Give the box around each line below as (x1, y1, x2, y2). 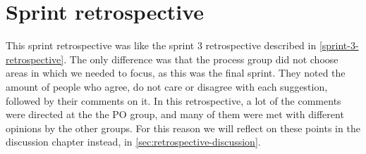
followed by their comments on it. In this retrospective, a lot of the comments (6, 93, 341, 108)
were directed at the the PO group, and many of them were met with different (6, 107, 344, 122)
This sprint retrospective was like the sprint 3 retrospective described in (6, 38, 317, 53)
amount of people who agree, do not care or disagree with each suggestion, (6, 79, 328, 94)
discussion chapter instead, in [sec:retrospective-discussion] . (6, 134, 261, 149)
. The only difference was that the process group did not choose (63, 51, 338, 66)
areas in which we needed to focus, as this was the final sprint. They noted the (6, 65, 346, 80)
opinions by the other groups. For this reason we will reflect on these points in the (6, 120, 360, 135)
